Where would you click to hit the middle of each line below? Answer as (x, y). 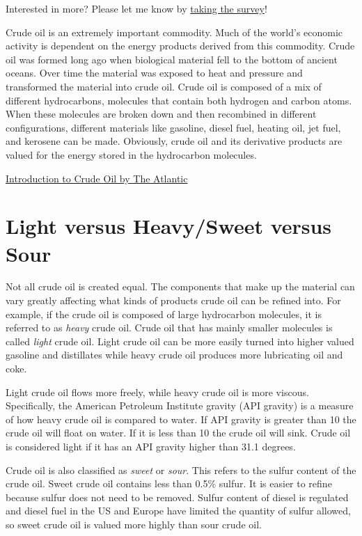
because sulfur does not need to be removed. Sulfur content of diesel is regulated (177, 497)
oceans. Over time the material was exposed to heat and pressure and (154, 73)
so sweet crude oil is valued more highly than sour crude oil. (134, 524)
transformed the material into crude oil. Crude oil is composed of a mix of (164, 86)
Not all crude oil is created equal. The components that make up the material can (180, 286)
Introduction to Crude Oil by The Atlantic (97, 178)
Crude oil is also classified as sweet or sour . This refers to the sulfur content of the (181, 470)
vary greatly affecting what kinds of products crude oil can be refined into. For (173, 300)
